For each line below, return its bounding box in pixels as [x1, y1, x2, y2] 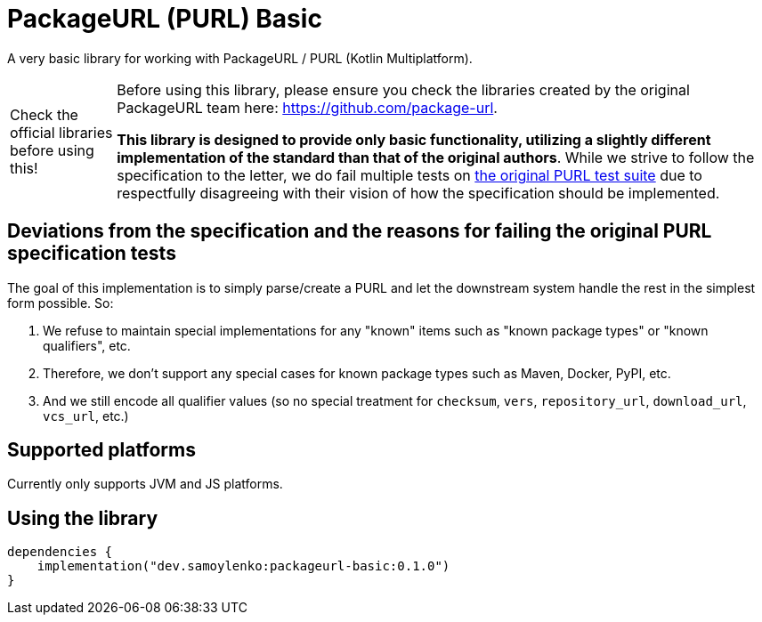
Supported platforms [7, 439, 196, 462]
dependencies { [7, 545, 113, 560]
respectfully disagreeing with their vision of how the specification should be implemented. [117, 183, 720, 202]
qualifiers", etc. [43, 337, 131, 353]
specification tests [7, 242, 176, 265]
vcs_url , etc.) [43, 408, 129, 424]
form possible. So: [7, 295, 114, 311]
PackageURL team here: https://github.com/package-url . [117, 98, 498, 117]
